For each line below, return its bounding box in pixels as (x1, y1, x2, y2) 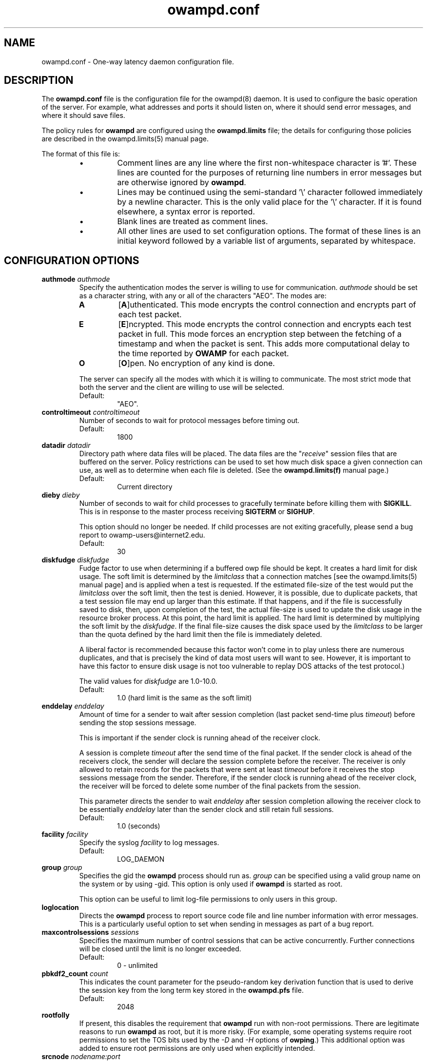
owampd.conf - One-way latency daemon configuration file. (41, 57, 234, 66)
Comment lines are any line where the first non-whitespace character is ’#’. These (117, 158, 417, 168)
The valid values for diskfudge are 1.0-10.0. (79, 677, 218, 686)
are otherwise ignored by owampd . (117, 177, 246, 188)
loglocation (41, 903, 79, 912)
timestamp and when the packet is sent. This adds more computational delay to (118, 339, 410, 349)
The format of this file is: (41, 150, 120, 158)
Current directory (117, 483, 173, 491)
